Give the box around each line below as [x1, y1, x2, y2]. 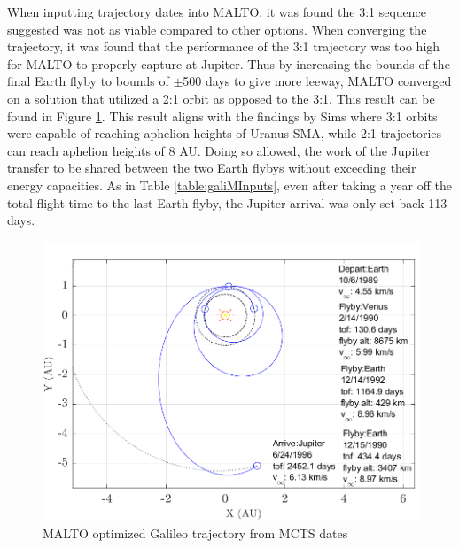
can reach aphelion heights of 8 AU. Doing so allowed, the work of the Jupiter [7, 141, 431, 159]
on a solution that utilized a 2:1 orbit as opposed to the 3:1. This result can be [7, 89, 435, 107]
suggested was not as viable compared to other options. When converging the [7, 19, 427, 38]
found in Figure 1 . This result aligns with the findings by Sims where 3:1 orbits [7, 106, 438, 125]
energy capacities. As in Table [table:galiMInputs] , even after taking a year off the [7, 175, 453, 194]
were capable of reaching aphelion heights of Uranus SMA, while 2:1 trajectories [7, 124, 442, 143]
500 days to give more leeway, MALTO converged [183, 72, 452, 90]
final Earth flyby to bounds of [7, 72, 169, 90]
